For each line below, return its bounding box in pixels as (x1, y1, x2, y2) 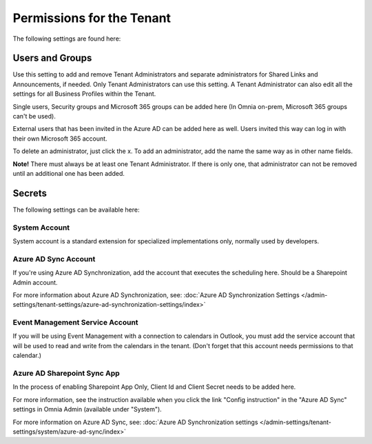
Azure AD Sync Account (12, 254, 96, 263)
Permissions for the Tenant (12, 10, 172, 26)
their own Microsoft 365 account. (12, 134, 107, 143)
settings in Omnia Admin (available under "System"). (12, 405, 162, 414)
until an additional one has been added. (12, 169, 125, 177)
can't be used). (12, 112, 56, 121)
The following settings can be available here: (12, 205, 141, 214)
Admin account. (12, 278, 58, 286)
